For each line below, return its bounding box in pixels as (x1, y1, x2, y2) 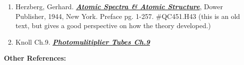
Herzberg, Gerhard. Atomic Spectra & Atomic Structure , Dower (15, 1, 223, 11)
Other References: (4, 53, 66, 63)
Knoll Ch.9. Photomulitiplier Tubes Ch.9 (15, 36, 150, 47)
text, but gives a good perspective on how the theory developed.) (15, 20, 211, 31)
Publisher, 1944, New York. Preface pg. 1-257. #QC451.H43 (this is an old (15, 11, 240, 21)
